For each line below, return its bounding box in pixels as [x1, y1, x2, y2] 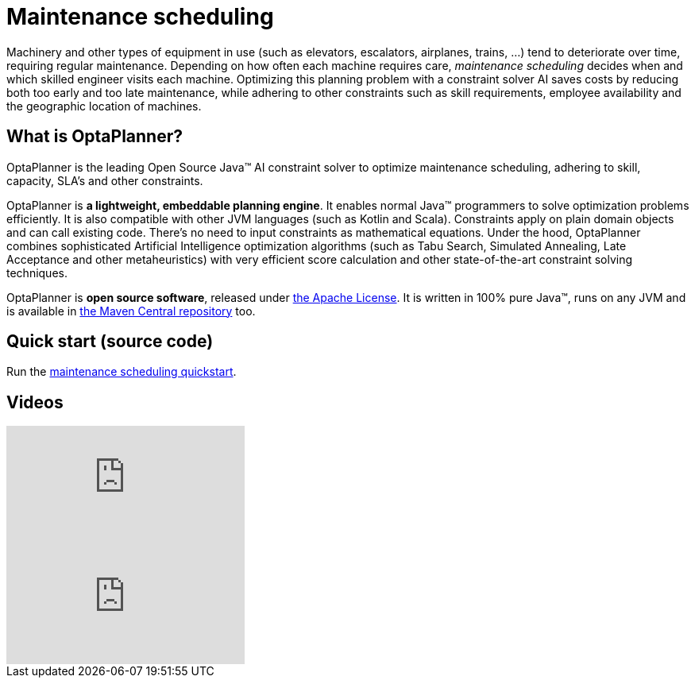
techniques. [6, 265, 68, 280]
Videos [6, 392, 64, 412]
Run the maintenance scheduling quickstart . [6, 365, 237, 379]
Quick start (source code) [6, 331, 214, 352]
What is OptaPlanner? [6, 126, 183, 147]
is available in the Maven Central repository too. [6, 303, 256, 318]
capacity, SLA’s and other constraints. [6, 173, 203, 187]
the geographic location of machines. [6, 99, 202, 113]
